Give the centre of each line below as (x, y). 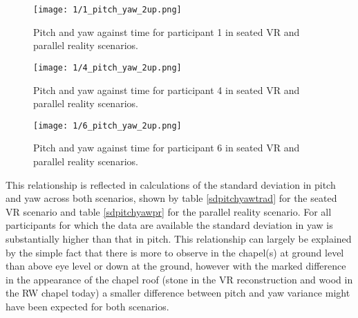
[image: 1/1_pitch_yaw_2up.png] (107, 10)
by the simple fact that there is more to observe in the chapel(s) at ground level (175, 252)
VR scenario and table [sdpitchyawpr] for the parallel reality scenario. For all (169, 211)
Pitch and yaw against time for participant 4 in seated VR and (167, 90)
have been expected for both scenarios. (87, 306)
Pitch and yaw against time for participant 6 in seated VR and (167, 148)
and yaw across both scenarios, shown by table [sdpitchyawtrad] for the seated (171, 198)
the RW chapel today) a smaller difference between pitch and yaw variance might (178, 293)
